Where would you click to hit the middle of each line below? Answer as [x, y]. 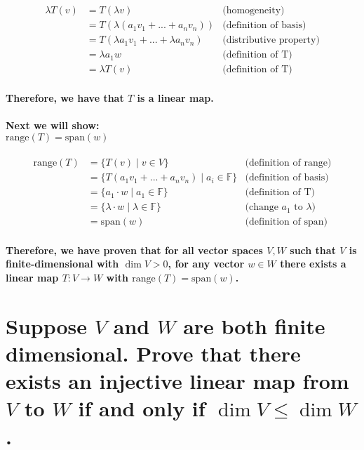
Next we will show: [53, 125]
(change [262, 207]
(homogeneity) [254, 11]
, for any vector [206, 264]
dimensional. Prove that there [153, 353]
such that [313, 250]
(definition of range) [288, 163]
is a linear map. [175, 97]
